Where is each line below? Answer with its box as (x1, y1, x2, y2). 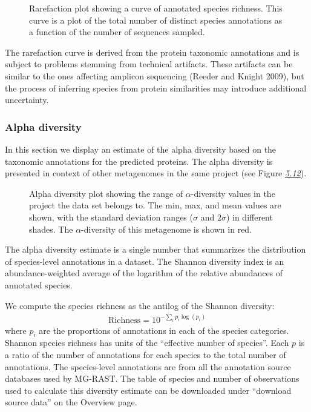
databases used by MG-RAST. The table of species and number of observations (5, 372, 300, 385)
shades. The (29, 222, 73, 235)
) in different (226, 210, 273, 223)
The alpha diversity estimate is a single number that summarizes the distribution (5, 243, 306, 256)
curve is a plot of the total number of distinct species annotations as (29, 13, 283, 26)
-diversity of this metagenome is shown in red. (81, 222, 252, 235)
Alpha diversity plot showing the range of (29, 187, 183, 199)
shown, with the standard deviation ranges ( (29, 210, 193, 223)
